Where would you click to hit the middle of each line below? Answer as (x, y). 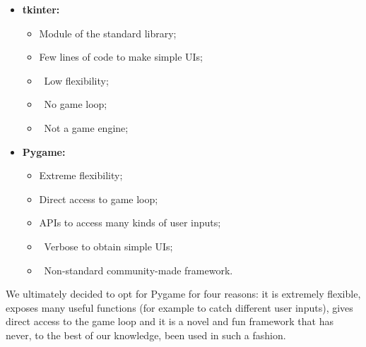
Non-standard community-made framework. (138, 270)
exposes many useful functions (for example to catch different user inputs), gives (179, 307)
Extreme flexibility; (81, 175)
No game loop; (76, 104)
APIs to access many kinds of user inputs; (130, 223)
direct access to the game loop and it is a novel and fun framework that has (170, 321)
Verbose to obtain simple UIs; (108, 246)
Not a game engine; (86, 127)
